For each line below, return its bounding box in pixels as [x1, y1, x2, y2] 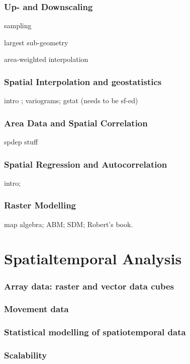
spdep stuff [4, 136, 38, 147]
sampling [4, 20, 32, 31]
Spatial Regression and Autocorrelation [4, 158, 167, 170]
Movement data [4, 303, 69, 315]
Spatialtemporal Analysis [4, 248, 182, 269]
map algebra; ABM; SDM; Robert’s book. [4, 219, 133, 229]
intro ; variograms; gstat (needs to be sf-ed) [4, 95, 138, 106]
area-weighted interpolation [4, 54, 88, 64]
